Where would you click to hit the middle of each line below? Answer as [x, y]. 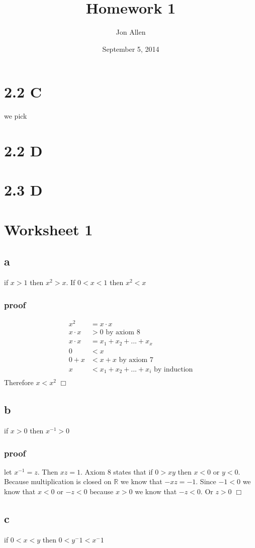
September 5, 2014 [131, 49]
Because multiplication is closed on [58, 481]
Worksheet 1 [49, 229]
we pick [16, 116]
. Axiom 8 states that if [117, 471]
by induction [173, 369]
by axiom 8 [123, 333]
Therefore [19, 382]
